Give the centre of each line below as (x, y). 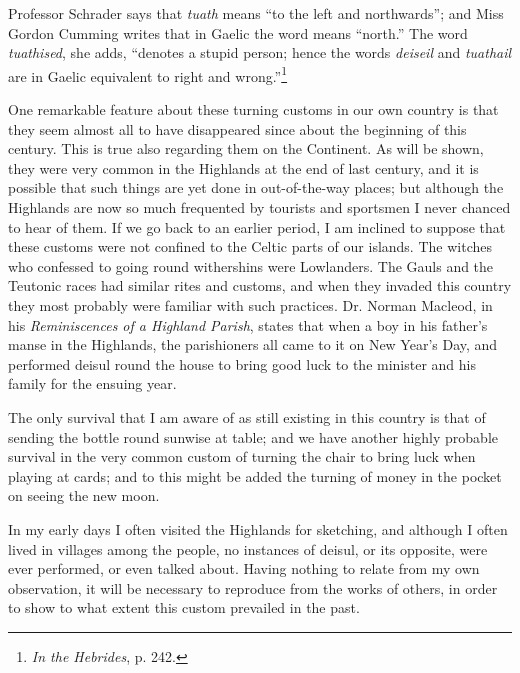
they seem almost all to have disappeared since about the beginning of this (237, 128)
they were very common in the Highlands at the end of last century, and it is (243, 167)
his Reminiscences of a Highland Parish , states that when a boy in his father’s (248, 324)
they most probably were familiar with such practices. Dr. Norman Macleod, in (250, 304)
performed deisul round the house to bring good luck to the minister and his (242, 363)
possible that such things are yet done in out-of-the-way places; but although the (256, 187)
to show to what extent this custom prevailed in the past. (184, 607)
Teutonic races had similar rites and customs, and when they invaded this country (260, 285)
